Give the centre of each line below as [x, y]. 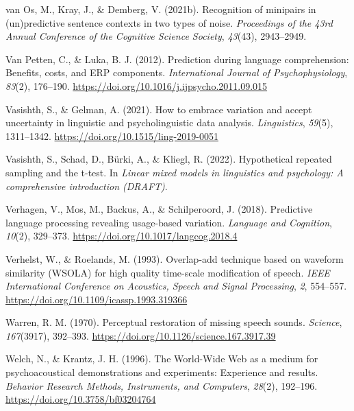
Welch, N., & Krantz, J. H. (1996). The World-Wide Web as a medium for [162, 359]
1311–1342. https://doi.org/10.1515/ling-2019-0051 [112, 136]
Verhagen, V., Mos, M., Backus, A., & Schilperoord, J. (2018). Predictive [159, 209]
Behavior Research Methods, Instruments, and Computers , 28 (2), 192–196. [162, 385]
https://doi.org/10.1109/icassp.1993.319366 [97, 299]
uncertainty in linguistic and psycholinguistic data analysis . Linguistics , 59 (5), [169, 122]
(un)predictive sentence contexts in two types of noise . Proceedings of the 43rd [169, 22]
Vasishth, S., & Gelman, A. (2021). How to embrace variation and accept [159, 109]
